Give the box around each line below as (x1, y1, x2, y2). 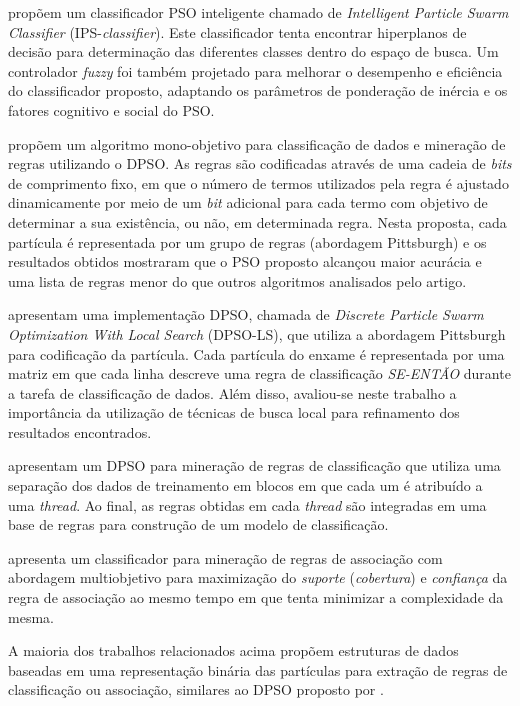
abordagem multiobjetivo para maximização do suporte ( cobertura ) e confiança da (8, 567, 508, 588)
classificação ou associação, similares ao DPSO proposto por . (8, 679, 384, 700)
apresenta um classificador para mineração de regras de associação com (8, 547, 443, 568)
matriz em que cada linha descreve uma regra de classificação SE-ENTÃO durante (8, 363, 511, 384)
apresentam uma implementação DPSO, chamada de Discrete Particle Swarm (8, 304, 484, 325)
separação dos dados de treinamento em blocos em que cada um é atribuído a (8, 475, 483, 496)
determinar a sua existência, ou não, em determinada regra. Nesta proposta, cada (8, 211, 507, 232)
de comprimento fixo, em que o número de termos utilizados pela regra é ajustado (8, 172, 509, 193)
